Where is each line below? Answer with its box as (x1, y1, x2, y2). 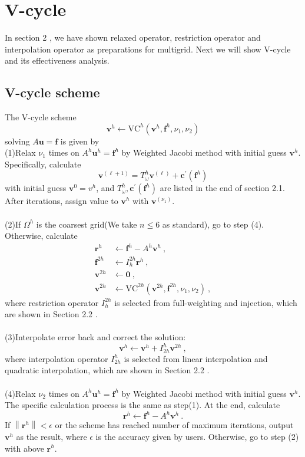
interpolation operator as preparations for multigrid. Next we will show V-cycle (5, 42, 291, 55)
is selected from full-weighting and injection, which (114, 296, 297, 308)
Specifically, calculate (5, 157, 81, 170)
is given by (60, 134, 100, 147)
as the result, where (16, 430, 87, 442)
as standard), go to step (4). (162, 218, 264, 230)
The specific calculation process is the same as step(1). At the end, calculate (5, 399, 280, 411)
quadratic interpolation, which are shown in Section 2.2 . (5, 364, 210, 376)
